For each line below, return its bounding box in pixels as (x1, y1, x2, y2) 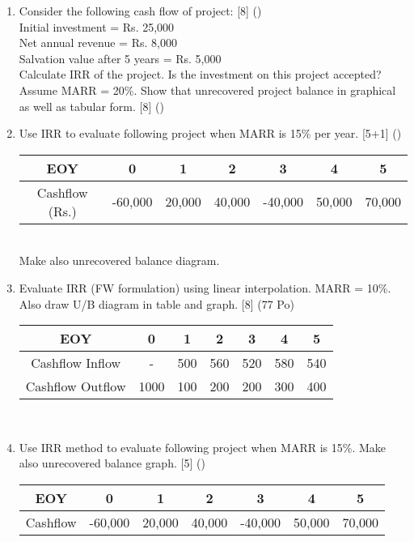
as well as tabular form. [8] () (19, 97, 164, 114)
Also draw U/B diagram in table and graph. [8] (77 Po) (19, 295, 294, 312)
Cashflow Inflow (31, 353, 120, 373)
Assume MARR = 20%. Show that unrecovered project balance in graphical (19, 81, 396, 98)
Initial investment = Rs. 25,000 (19, 18, 175, 35)
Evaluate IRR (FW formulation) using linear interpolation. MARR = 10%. (19, 279, 391, 296)
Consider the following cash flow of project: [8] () (19, 2, 262, 19)
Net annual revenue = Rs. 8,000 (19, 34, 177, 51)
